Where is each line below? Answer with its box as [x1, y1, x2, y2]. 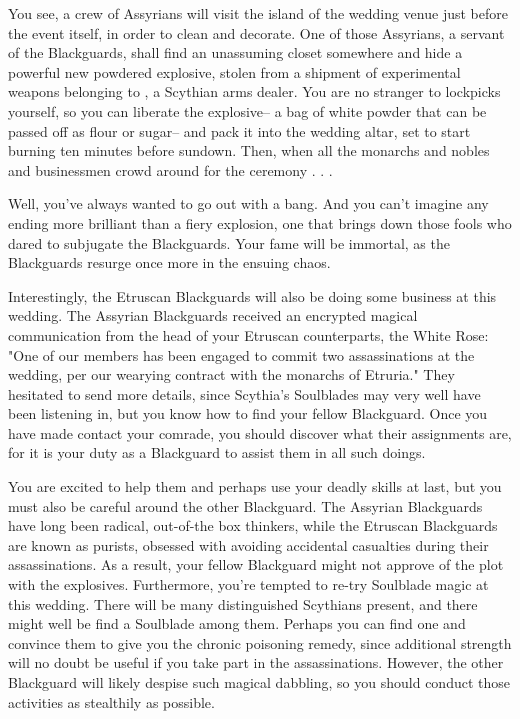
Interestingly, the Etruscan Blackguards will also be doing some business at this [8, 285, 497, 306]
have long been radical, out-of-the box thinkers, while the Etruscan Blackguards [8, 515, 498, 536]
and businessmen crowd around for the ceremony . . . [8, 159, 333, 180]
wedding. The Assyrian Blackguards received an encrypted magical [8, 305, 418, 326]
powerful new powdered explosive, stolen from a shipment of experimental [8, 61, 461, 82]
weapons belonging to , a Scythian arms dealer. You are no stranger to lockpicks [8, 81, 501, 102]
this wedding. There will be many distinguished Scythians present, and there [8, 593, 478, 614]
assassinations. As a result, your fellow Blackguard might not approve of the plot [8, 554, 504, 575]
